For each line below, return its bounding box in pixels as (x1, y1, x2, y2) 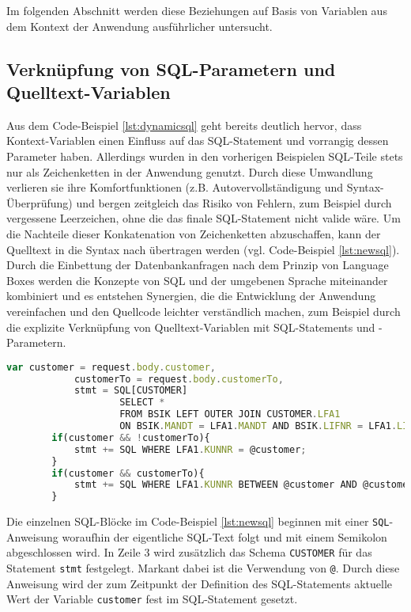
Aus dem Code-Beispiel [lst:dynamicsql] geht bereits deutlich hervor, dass (6, 116, 362, 133)
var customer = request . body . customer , (6, 361, 216, 373)
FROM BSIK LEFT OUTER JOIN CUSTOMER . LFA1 (119, 409, 341, 420)
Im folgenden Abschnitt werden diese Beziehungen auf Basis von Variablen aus (6, 2, 387, 18)
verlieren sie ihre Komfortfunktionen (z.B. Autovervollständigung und (6, 179, 344, 196)
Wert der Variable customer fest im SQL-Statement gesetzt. (6, 591, 298, 607)
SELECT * (119, 397, 165, 409)
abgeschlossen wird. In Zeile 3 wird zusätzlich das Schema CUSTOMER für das (6, 544, 372, 561)
